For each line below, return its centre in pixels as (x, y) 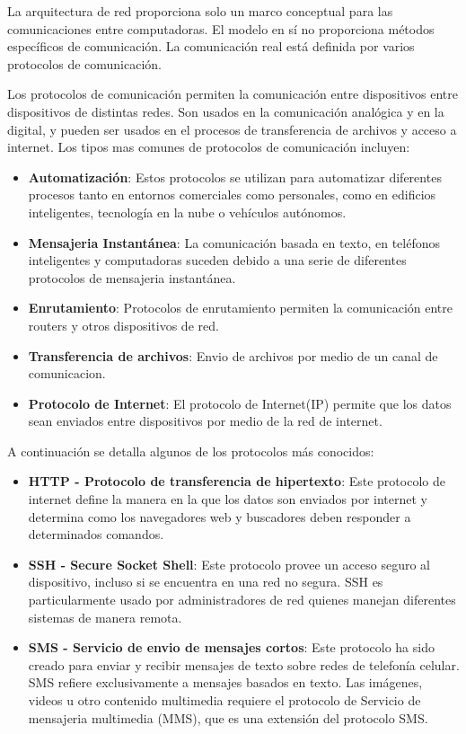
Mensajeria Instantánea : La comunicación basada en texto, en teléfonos (234, 242)
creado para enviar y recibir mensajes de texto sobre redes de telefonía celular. (244, 664)
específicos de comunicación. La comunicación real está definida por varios (211, 46)
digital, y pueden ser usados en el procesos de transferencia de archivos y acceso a (232, 129)
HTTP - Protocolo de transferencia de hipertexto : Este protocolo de (237, 481)
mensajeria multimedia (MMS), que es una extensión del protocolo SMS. (228, 717)
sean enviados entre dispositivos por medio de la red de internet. (205, 421)
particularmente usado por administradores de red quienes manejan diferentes (242, 600)
